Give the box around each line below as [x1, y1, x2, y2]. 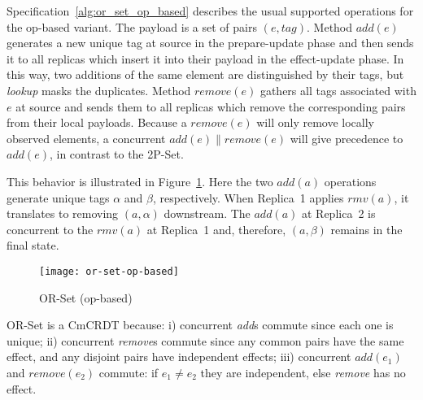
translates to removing [7, 205, 119, 222]
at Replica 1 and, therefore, [146, 220, 286, 237]
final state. [7, 237, 59, 254]
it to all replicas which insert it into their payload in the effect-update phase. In [7, 50, 404, 67]
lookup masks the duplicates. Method [7, 81, 191, 98]
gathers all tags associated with [259, 81, 416, 98]
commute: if [98, 363, 159, 380]
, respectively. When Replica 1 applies [152, 189, 344, 206]
